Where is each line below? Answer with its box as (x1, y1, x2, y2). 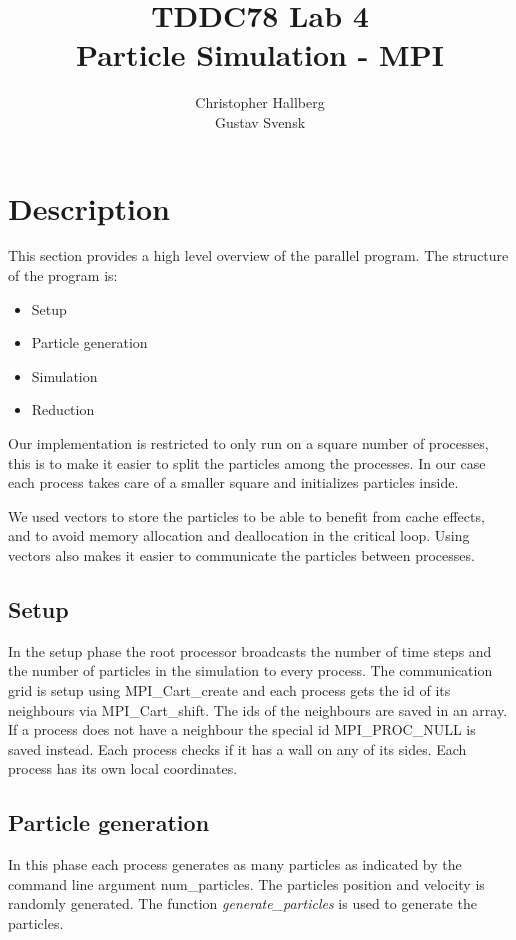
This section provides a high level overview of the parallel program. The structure (8, 245, 509, 266)
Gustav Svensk (214, 111, 306, 132)
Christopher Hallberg (195, 92, 325, 113)
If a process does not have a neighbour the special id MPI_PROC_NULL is (8, 719, 476, 740)
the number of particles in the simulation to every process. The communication (8, 660, 493, 681)
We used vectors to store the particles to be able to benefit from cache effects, (8, 505, 485, 526)
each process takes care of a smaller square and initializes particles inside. (8, 472, 459, 493)
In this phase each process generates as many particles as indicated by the (8, 854, 462, 875)
